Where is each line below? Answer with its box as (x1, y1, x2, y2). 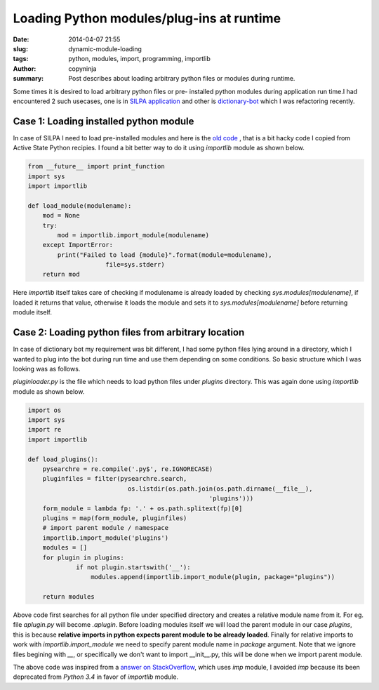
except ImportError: (42, 241, 114, 249)
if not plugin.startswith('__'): (76, 563, 191, 571)
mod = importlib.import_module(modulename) (57, 231, 210, 239)
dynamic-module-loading (68, 44, 142, 53)
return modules (42, 593, 95, 601)
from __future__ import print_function (27, 162, 165, 171)
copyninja (68, 64, 97, 73)
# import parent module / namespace (42, 524, 168, 532)
